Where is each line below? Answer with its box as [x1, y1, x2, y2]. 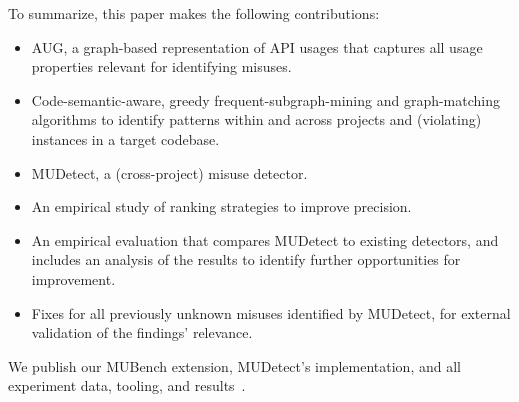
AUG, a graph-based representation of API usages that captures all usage [31, 36, 483, 57]
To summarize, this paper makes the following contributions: [8, 3, 380, 23]
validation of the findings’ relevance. [31, 322, 253, 343]
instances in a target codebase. [31, 128, 220, 149]
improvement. [31, 268, 116, 289]
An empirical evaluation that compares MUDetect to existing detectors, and [31, 229, 499, 250]
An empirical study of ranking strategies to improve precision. [31, 196, 412, 217]
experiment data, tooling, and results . [8, 375, 246, 396]
